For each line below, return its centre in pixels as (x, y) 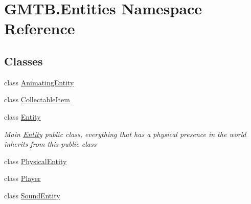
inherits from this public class (50, 144)
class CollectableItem (37, 99)
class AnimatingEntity (39, 82)
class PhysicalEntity (36, 161)
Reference (40, 28)
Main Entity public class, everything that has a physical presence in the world (125, 134)
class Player (22, 178)
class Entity (22, 116)
